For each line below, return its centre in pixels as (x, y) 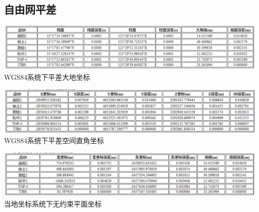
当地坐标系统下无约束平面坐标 (53, 203)
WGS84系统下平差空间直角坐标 (54, 140)
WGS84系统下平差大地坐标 (47, 77)
